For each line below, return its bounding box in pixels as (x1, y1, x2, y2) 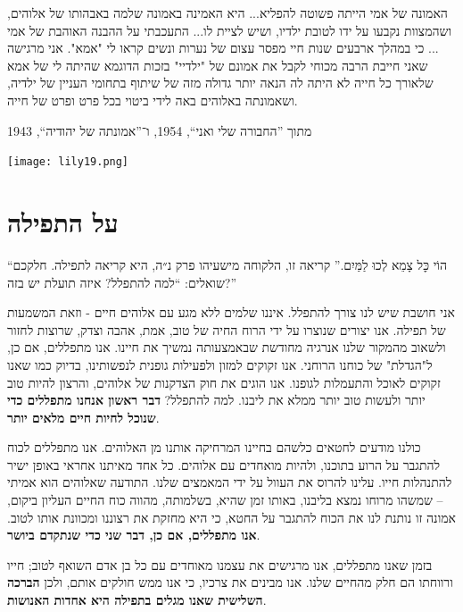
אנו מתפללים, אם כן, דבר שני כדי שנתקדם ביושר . (7, 525, 260, 544)
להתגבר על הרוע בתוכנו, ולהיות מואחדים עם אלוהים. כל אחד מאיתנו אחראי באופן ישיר (7, 455, 441, 474)
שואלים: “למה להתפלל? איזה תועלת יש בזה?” (7, 272, 237, 291)
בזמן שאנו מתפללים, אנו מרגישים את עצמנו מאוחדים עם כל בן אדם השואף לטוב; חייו (7, 555, 433, 574)
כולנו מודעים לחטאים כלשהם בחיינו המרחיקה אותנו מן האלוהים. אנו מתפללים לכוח (7, 438, 421, 457)
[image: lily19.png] (7, 155, 129, 169)
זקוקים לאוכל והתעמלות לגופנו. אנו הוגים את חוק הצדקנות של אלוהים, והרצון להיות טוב (7, 373, 441, 391)
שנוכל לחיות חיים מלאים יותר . (7, 407, 160, 426)
